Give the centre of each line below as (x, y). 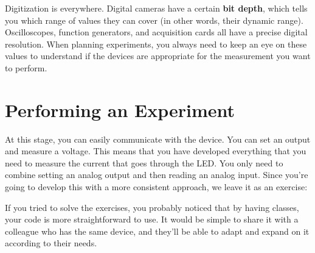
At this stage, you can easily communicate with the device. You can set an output (158, 139)
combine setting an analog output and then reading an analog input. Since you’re (157, 175)
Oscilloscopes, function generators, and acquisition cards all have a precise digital (156, 32)
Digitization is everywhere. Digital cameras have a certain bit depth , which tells (156, 8)
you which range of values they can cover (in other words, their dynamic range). (154, 20)
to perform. (26, 67)
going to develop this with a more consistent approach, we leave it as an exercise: (156, 187)
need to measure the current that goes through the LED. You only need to (144, 162)
